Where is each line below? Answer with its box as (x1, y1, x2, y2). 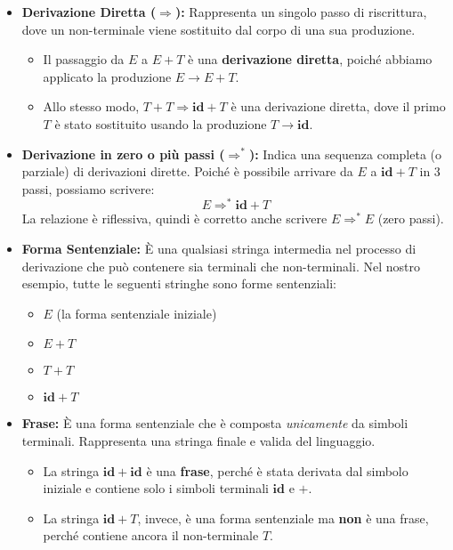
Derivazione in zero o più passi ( (21, 144, 225, 163)
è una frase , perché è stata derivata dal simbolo (146, 461, 409, 480)
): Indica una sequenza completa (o (248, 144, 442, 163)
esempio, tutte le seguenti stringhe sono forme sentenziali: (21, 274, 336, 293)
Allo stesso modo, (43, 97, 140, 116)
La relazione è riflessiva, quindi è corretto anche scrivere (21, 209, 328, 228)
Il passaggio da (43, 50, 125, 69)
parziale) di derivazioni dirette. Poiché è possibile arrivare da (21, 162, 353, 181)
